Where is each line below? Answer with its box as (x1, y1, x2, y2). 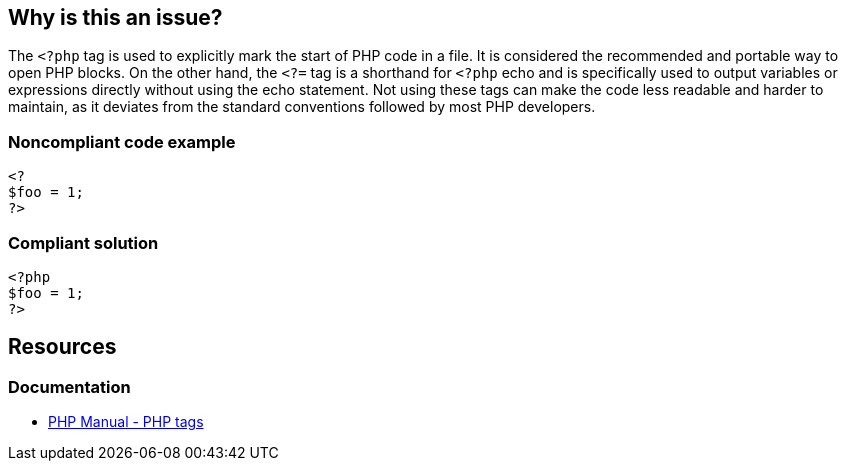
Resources (8, 334, 117, 360)
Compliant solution (8, 232, 159, 253)
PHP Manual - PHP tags (48, 413, 204, 431)
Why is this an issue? (8, 5, 223, 30)
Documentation (8, 376, 131, 397)
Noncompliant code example (8, 131, 236, 152)
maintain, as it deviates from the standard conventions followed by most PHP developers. (8, 98, 596, 116)
